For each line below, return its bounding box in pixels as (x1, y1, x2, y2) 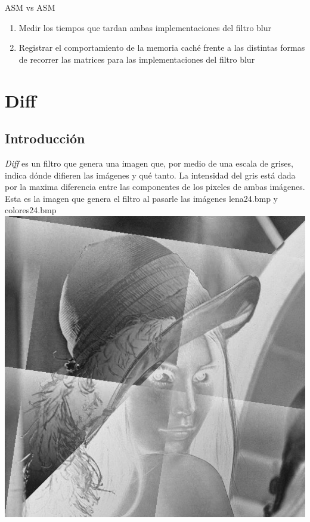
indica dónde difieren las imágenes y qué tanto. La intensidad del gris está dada (5, 168, 296, 181)
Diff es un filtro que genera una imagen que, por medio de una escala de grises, (5, 156, 293, 169)
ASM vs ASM (5, 1, 55, 13)
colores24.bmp (5, 204, 57, 216)
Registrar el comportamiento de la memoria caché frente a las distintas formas (18, 41, 305, 54)
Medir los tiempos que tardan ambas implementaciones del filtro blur (18, 21, 271, 33)
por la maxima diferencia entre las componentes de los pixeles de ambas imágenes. (5, 180, 305, 193)
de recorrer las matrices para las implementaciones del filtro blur (18, 53, 255, 65)
